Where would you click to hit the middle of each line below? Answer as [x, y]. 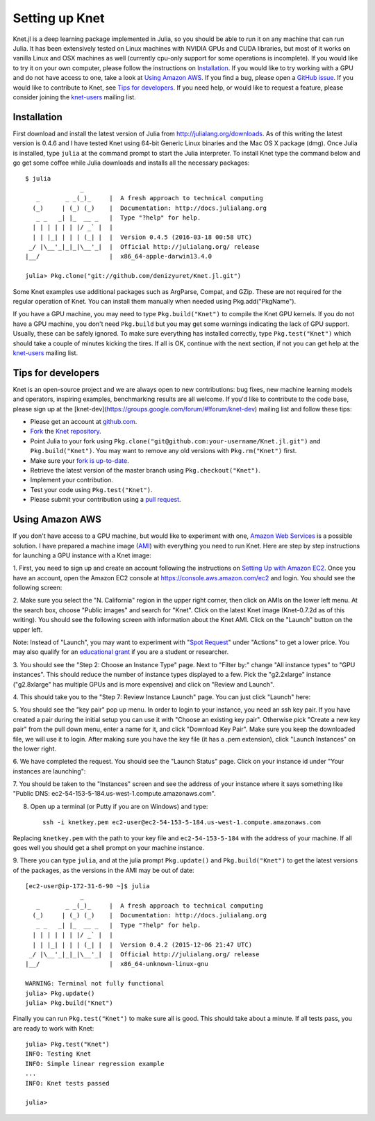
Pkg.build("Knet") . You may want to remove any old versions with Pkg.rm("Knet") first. [164, 451]
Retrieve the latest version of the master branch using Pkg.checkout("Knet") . [145, 471]
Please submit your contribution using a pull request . [106, 500]
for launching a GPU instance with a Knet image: [82, 555]
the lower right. [35, 748]
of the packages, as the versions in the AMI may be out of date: [103, 870]
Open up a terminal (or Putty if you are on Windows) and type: [119, 806]
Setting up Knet [59, 18]
